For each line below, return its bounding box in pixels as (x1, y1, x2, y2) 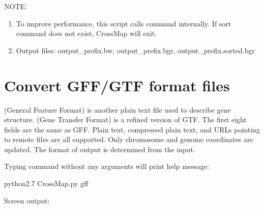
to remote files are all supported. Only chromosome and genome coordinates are (4, 134, 253, 145)
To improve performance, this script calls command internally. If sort (16, 18, 231, 28)
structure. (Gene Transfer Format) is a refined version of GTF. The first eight (4, 114, 247, 125)
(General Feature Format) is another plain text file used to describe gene (4, 104, 231, 115)
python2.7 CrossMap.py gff (4, 178, 89, 189)
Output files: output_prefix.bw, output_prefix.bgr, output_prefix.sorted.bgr (16, 45, 255, 55)
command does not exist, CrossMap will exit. (16, 28, 157, 39)
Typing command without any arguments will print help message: (4, 161, 210, 171)
